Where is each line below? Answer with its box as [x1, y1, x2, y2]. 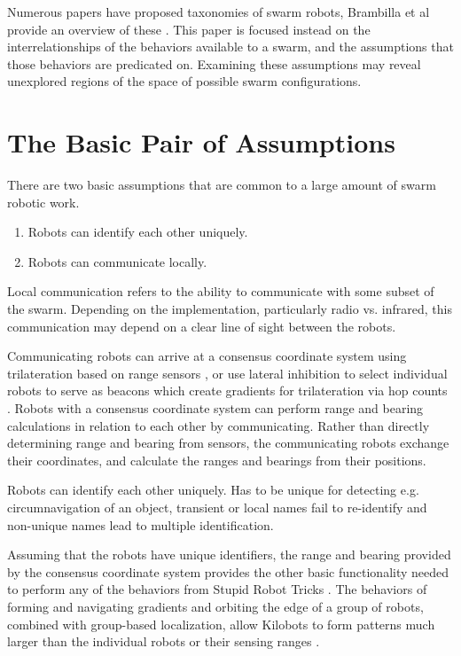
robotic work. [7, 192, 80, 211]
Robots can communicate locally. [27, 252, 207, 270]
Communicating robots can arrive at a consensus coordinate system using [7, 347, 407, 365]
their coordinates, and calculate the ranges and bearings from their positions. [7, 450, 426, 469]
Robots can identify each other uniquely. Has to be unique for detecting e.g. [7, 480, 419, 499]
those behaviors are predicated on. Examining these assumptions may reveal [7, 54, 421, 73]
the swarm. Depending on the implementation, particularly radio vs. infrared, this [7, 300, 452, 318]
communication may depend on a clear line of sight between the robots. [7, 316, 396, 335]
